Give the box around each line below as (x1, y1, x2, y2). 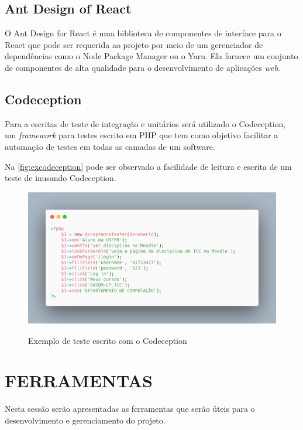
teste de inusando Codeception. (5, 172, 116, 184)
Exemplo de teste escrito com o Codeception (28, 334, 187, 346)
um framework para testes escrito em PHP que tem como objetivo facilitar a (5, 129, 278, 141)
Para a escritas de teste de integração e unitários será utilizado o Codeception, (5, 117, 286, 129)
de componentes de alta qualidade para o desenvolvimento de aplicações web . (5, 61, 280, 73)
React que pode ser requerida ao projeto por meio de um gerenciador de (5, 38, 263, 50)
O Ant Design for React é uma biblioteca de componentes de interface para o (5, 27, 281, 39)
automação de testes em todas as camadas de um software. (5, 140, 215, 152)
